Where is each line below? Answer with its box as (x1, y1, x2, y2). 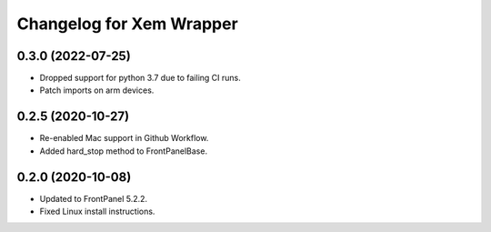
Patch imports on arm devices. (39, 85, 155, 96)
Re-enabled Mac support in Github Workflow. (39, 133, 209, 144)
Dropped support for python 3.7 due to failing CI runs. (39, 73, 241, 84)
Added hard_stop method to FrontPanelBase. (39, 146, 208, 156)
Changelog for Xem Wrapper (16, 14, 238, 34)
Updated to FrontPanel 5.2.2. (39, 193, 148, 204)
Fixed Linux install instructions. (39, 206, 155, 217)
